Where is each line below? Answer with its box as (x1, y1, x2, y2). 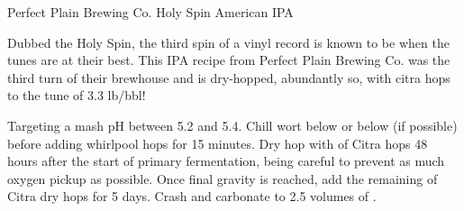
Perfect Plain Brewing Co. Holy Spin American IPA (7, 3, 294, 21)
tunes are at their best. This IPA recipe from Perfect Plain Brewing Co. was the (7, 50, 450, 69)
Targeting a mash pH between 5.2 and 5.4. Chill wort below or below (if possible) (7, 115, 458, 134)
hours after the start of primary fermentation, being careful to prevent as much (7, 151, 445, 170)
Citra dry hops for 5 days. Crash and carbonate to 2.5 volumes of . (7, 187, 377, 206)
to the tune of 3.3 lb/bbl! (7, 86, 146, 105)
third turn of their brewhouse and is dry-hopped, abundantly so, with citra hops (7, 68, 450, 87)
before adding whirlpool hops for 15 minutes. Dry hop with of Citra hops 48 (7, 133, 428, 152)
